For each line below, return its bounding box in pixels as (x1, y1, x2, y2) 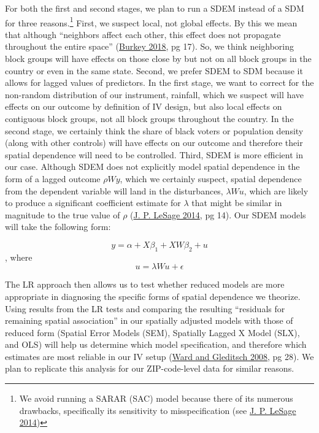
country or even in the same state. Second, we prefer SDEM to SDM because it (5, 64, 303, 77)
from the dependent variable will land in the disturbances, (5, 184, 223, 197)
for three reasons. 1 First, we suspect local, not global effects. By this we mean (5, 14, 298, 29)
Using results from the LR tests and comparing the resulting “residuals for (5, 302, 285, 315)
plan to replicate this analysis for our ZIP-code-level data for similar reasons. (5, 362, 294, 375)
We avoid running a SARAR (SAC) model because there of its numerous (19, 392, 293, 405)
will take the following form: (5, 220, 111, 233)
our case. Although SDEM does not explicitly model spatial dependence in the (5, 160, 300, 173)
